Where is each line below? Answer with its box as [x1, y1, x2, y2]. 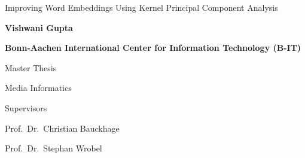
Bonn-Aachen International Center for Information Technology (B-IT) [5, 41, 301, 54]
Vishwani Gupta [5, 21, 73, 34]
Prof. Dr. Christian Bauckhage [5, 121, 120, 134]
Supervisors [5, 101, 47, 114]
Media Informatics [5, 81, 72, 94]
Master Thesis [5, 61, 57, 74]
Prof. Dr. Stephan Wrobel [5, 142, 102, 154]
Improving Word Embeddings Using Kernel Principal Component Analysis [5, 1, 278, 13]
